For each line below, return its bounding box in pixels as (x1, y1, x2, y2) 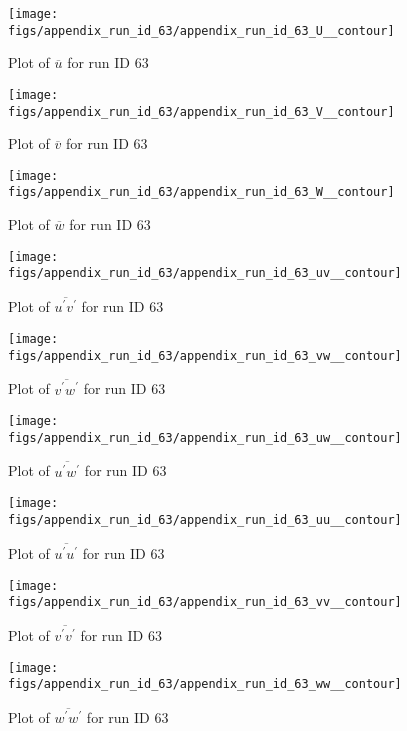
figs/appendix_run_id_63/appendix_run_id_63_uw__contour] (8, 430, 402, 445)
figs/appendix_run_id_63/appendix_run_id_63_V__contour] (8, 104, 395, 119)
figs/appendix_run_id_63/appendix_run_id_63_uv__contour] (8, 266, 402, 281)
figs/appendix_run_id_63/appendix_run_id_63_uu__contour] (8, 512, 402, 527)
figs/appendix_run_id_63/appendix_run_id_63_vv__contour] (8, 595, 402, 610)
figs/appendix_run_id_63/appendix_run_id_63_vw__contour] (8, 348, 402, 363)
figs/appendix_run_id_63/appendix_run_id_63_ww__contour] (8, 677, 402, 692)
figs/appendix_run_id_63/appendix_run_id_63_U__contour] (8, 23, 395, 38)
